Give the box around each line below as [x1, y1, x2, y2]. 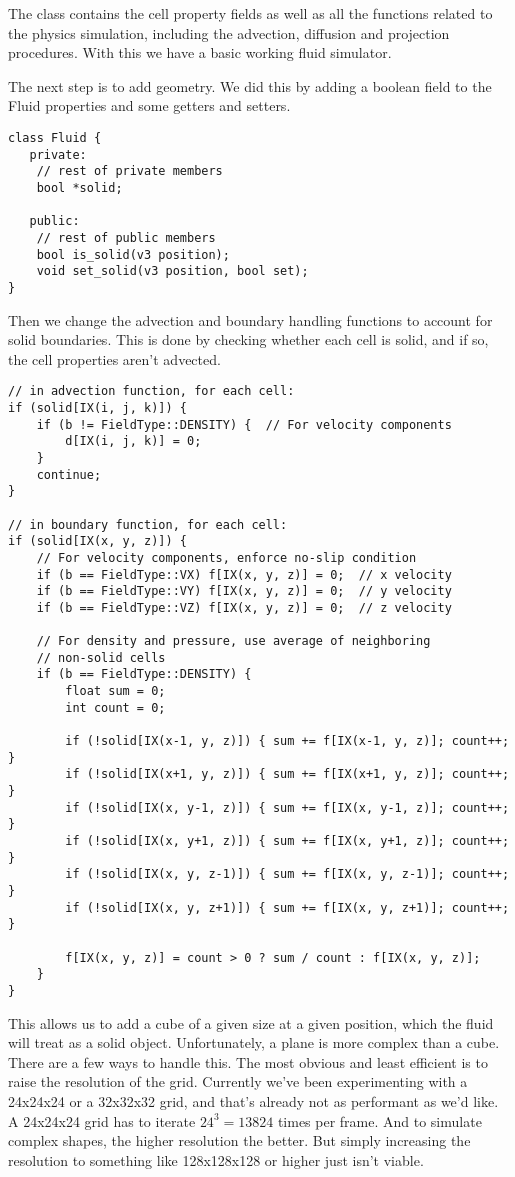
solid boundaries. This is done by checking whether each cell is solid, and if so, [8, 329, 489, 350]
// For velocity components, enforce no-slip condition [36, 550, 417, 565]
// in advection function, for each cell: [8, 384, 295, 399]
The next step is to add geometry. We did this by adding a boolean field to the [8, 75, 492, 96]
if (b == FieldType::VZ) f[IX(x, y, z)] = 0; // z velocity [36, 600, 452, 615]
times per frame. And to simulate [277, 1110, 482, 1131]
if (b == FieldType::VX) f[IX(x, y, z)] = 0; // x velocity [36, 567, 452, 582]
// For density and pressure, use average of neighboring [36, 634, 431, 649]
